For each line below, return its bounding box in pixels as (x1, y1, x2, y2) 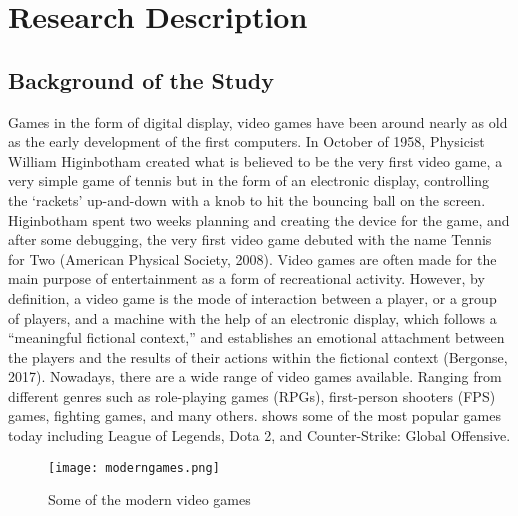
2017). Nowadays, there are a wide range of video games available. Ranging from (8, 366, 502, 387)
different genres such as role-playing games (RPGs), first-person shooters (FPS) (8, 385, 496, 406)
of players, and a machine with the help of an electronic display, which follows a (8, 307, 497, 328)
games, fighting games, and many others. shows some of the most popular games (8, 405, 501, 426)
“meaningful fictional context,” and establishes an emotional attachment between (8, 327, 505, 348)
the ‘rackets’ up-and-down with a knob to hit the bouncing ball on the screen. (8, 189, 486, 210)
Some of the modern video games (48, 489, 251, 510)
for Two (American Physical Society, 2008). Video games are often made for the (8, 248, 497, 269)
